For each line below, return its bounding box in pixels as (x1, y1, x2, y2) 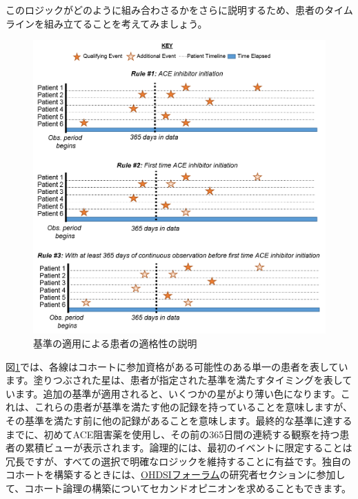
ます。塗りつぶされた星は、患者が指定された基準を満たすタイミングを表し (6, 373, 343, 387)
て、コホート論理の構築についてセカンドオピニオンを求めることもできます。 (6, 480, 351, 495)
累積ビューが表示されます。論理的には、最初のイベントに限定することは (24, 440, 352, 455)
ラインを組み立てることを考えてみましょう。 (6, 16, 208, 30)
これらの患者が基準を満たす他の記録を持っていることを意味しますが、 (34, 400, 353, 414)
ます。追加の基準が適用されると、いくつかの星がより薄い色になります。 (14, 386, 341, 400)
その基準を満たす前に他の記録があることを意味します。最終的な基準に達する (6, 413, 352, 427)
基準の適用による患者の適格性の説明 (33, 336, 197, 351)
